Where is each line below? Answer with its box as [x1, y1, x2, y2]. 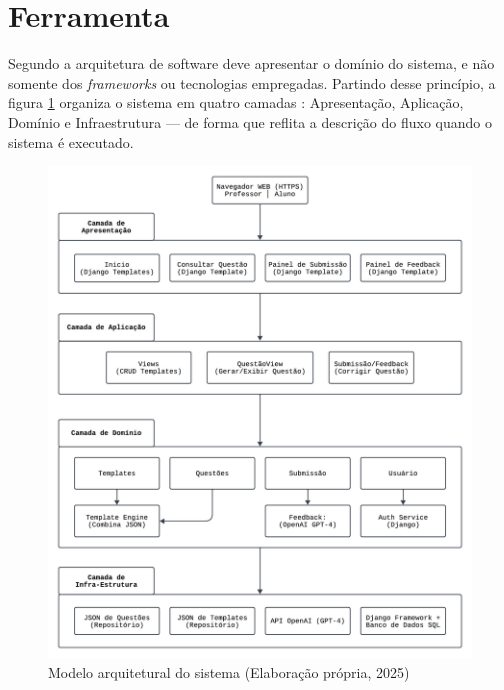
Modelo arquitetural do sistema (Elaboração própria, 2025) [48, 661, 410, 682]
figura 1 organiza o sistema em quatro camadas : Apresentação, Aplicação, [8, 92, 464, 113]
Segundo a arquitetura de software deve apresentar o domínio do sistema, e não [8, 53, 495, 74]
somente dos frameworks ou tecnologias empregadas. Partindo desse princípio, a [8, 72, 496, 93]
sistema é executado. [8, 131, 134, 152]
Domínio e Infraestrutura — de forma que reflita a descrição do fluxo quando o [8, 111, 492, 132]
